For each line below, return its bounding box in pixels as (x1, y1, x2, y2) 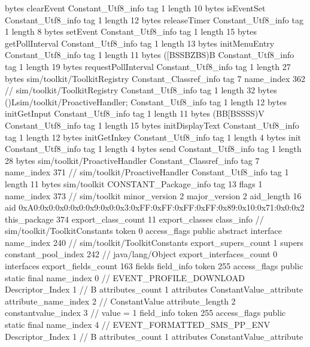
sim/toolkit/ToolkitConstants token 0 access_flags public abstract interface (5, 224, 282, 237)
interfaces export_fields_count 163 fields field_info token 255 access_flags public (5, 260, 303, 272)
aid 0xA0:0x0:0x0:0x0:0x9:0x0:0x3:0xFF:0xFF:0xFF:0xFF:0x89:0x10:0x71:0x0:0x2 (5, 201, 305, 214)
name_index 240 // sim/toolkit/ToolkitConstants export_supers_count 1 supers (5, 236, 303, 248)
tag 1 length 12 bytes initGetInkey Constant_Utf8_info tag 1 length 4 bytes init (5, 130, 302, 143)
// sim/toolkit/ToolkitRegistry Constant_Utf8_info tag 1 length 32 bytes (5, 84, 277, 96)
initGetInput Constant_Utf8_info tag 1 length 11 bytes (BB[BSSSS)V (5, 107, 265, 120)
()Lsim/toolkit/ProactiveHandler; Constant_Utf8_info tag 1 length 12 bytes (5, 95, 287, 108)
